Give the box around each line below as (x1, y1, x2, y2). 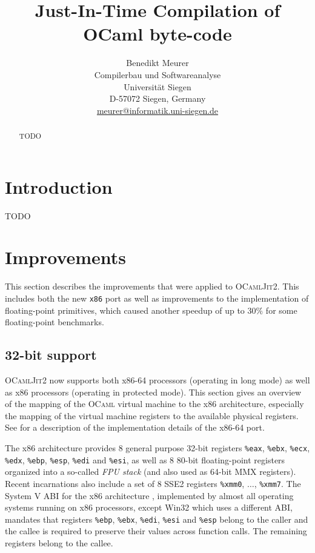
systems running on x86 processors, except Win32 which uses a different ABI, (5, 501, 293, 514)
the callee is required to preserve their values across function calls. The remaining (5, 525, 307, 537)
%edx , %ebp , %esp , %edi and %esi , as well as (5, 453, 167, 466)
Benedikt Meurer (126, 56, 189, 69)
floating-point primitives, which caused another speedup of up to (5, 303, 245, 316)
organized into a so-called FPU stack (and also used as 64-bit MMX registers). (5, 465, 296, 478)
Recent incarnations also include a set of (5, 477, 155, 489)
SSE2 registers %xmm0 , (164, 477, 245, 489)
